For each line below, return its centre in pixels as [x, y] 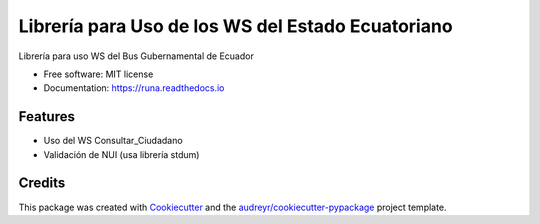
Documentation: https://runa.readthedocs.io [134, 88]
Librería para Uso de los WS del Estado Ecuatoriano [236, 26]
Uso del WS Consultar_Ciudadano [113, 141]
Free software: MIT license [98, 74]
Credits [42, 183]
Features [46, 116]
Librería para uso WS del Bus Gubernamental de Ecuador [136, 56]
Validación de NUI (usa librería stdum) [121, 154]
